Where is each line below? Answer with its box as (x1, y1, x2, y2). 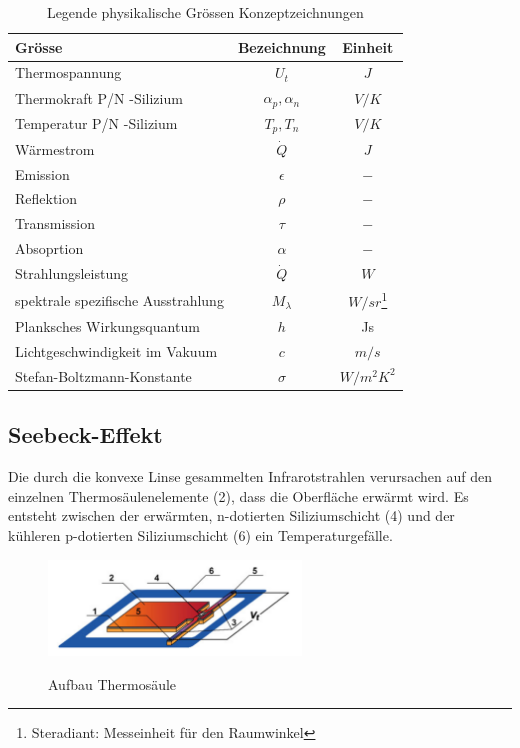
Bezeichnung (237, 36, 326, 57)
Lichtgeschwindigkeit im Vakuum (15, 341, 218, 362)
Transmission (15, 213, 95, 234)
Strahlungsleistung (15, 262, 129, 283)
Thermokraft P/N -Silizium (15, 87, 183, 108)
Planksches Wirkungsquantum (15, 316, 200, 337)
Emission (15, 163, 70, 184)
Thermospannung (15, 62, 122, 83)
